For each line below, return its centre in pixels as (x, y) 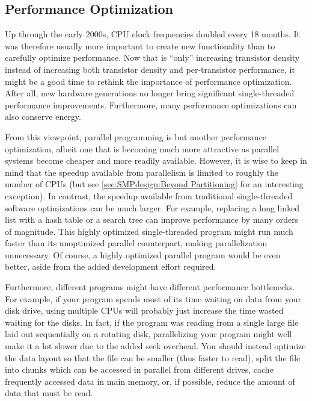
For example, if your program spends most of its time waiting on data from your (153, 298)
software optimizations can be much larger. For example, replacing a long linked (152, 207)
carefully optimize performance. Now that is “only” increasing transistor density (152, 58)
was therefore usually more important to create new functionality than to (140, 45)
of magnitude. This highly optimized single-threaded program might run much (149, 231)
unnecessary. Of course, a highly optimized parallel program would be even (143, 254)
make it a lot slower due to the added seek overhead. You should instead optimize (155, 346)
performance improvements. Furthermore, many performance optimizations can (151, 104)
